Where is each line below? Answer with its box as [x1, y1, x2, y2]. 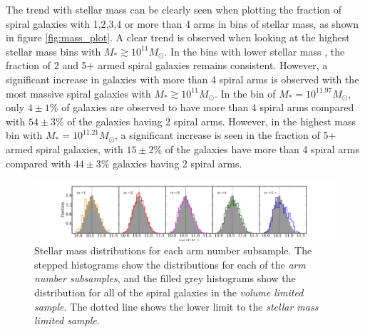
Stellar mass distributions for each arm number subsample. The [34, 243, 312, 258]
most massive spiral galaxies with [6, 85, 151, 100]
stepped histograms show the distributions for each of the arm [34, 256, 306, 271]
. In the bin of [214, 85, 276, 100]
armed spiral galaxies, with [6, 141, 123, 156]
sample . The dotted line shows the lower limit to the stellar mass [34, 299, 319, 313]
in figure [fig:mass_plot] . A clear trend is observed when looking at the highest [6, 30, 350, 45]
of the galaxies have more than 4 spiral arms [165, 141, 360, 156]
